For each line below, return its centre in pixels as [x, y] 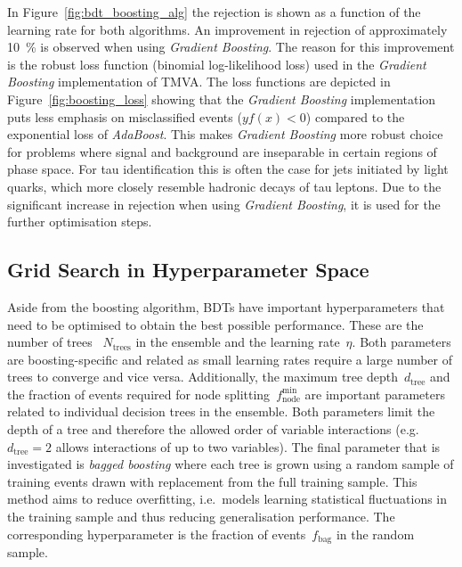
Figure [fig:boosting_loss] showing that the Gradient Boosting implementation [222, 99]
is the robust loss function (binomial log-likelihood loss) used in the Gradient [217, 64]
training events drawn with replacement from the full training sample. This [212, 481]
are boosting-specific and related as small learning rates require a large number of [230, 359]
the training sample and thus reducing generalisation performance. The [201, 517]
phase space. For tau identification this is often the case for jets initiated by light [228, 169]
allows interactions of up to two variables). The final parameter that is [248, 446]
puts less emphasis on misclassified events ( [125, 116]
